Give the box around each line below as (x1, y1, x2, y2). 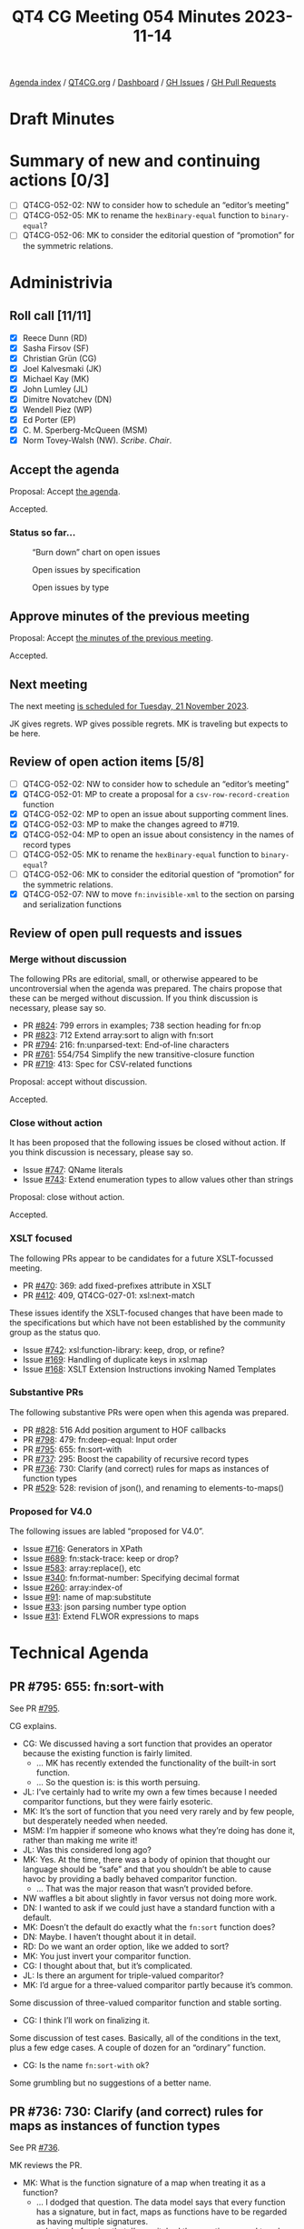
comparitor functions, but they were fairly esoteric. (22, 1796, 213, 1807)
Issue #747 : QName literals (22, 1164, 123, 1175)
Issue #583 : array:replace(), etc (22, 1563, 142, 1574)
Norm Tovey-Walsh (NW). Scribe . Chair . (22, 435, 172, 446)
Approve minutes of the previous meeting (9, 608, 250, 624)
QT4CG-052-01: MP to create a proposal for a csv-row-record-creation (22, 788, 290, 799)
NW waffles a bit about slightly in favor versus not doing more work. (22, 1893, 278, 1904)
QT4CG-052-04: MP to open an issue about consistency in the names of (22, 829, 295, 840)
